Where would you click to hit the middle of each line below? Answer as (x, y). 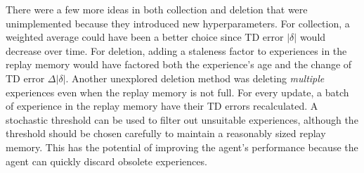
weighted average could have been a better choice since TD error (145, 37)
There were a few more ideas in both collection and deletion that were (157, 9)
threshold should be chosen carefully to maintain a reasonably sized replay (166, 133)
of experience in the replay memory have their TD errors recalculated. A (162, 106)
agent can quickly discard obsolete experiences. (106, 161)
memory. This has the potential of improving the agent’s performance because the (182, 147)
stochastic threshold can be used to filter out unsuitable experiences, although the (182, 119)
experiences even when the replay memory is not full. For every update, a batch (177, 92)
